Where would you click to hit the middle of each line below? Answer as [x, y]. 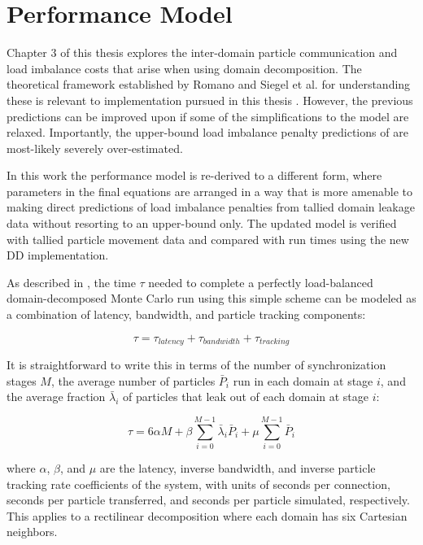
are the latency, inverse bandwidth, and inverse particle [238, 467]
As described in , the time [71, 282]
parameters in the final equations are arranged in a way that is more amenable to [209, 191]
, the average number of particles [133, 380]
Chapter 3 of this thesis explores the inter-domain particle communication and [202, 52]
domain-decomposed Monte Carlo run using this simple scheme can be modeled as [211, 298]
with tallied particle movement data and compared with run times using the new [208, 239]
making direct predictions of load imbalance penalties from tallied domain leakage [211, 207]
